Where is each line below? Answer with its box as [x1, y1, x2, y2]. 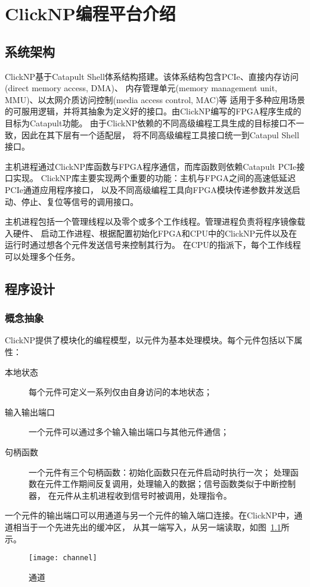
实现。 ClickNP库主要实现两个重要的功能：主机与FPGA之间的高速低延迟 [13, 172, 296, 184]
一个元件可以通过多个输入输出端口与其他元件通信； [29, 426, 229, 438]
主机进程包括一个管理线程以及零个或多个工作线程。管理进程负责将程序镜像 [5, 215, 297, 228]
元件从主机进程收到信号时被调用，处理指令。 [56, 489, 232, 501]
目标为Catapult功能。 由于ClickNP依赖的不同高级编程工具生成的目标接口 [5, 116, 288, 129]
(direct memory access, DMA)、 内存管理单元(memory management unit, [5, 82, 277, 94]
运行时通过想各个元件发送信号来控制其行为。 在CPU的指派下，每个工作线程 [5, 238, 301, 251]
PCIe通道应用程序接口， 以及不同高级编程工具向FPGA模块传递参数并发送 [5, 183, 292, 195]
